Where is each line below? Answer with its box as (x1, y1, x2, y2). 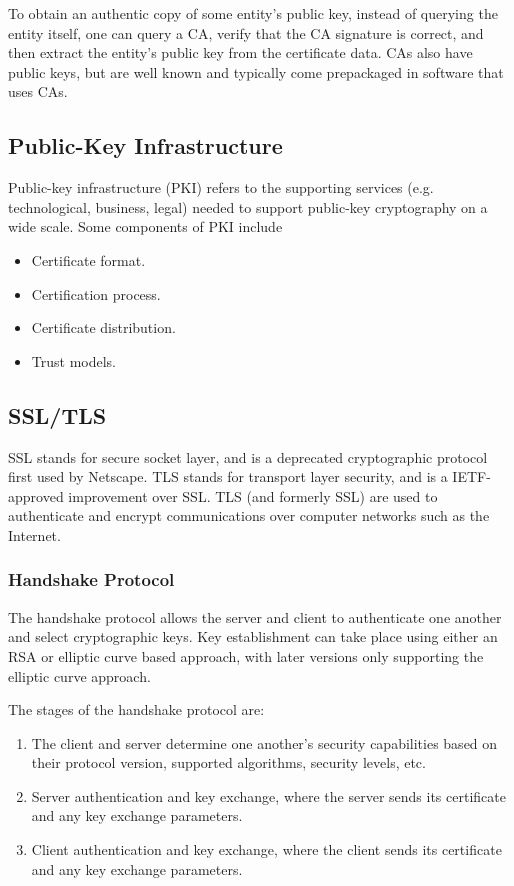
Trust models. (31, 350, 116, 371)
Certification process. (31, 283, 161, 304)
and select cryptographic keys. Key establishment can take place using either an (8, 626, 498, 647)
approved (8, 485, 64, 506)
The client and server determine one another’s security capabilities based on (31, 732, 498, 753)
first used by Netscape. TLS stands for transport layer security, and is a (8, 466, 448, 487)
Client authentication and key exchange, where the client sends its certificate (31, 839, 502, 860)
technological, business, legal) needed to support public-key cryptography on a (8, 196, 488, 217)
